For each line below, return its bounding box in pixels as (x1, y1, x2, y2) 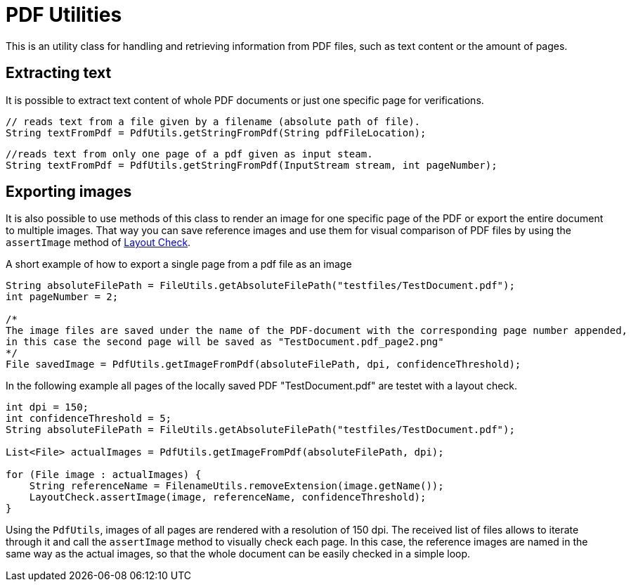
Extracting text (6, 64, 112, 82)
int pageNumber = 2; (6, 291, 119, 303)
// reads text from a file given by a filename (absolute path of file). (6, 115, 421, 127)
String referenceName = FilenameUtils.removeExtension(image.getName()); (29, 480, 444, 492)
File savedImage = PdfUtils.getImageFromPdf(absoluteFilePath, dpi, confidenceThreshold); (6, 359, 521, 370)
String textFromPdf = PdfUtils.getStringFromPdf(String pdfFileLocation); (6, 127, 427, 138)
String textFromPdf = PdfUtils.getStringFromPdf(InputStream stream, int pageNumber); (6, 159, 497, 171)
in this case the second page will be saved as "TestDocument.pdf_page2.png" (6, 336, 444, 348)
